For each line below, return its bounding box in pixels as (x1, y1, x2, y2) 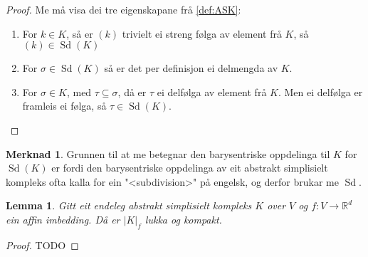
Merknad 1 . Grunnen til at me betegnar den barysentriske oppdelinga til (6, 146, 330, 161)
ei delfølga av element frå (157, 84, 267, 99)
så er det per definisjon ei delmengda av (104, 61, 278, 75)
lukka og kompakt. (144, 211, 222, 226)
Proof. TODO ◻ (6, 237, 79, 252)
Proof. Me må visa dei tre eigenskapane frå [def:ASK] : (6, 2, 241, 16)
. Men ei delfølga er (278, 84, 363, 99)
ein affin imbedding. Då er (6, 211, 120, 226)
